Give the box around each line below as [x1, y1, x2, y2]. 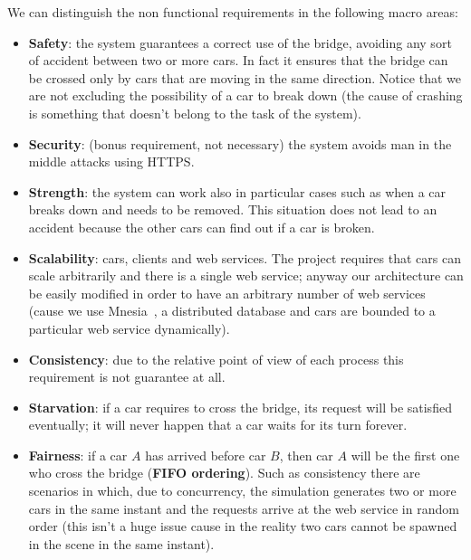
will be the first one [351, 445, 460, 464]
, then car [279, 445, 333, 464]
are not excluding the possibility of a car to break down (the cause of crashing [28, 86, 463, 105]
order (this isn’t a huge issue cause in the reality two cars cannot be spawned [28, 517, 457, 536]
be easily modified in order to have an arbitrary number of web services [28, 283, 426, 302]
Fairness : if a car [28, 445, 128, 464]
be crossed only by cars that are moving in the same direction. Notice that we [28, 68, 461, 87]
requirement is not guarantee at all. [28, 367, 226, 386]
